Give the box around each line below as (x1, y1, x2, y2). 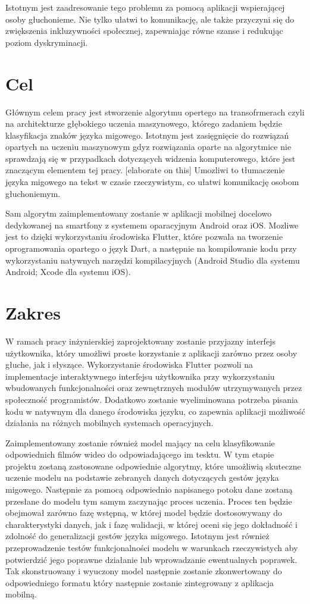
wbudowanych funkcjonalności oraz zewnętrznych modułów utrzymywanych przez (5, 381, 302, 394)
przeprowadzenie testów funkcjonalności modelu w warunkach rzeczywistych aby (5, 542, 298, 554)
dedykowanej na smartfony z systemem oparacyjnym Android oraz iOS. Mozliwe (5, 218, 299, 231)
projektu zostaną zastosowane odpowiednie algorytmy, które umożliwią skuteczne (5, 459, 301, 472)
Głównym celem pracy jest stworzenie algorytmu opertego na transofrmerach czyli (5, 105, 305, 118)
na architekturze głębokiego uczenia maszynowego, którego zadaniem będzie (5, 117, 282, 130)
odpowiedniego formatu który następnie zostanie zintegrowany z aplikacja (5, 576, 274, 589)
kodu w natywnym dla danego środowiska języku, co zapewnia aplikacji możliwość (5, 405, 305, 417)
